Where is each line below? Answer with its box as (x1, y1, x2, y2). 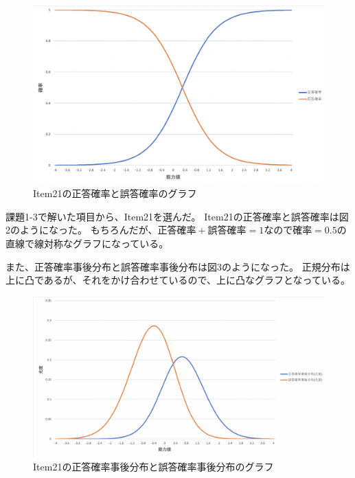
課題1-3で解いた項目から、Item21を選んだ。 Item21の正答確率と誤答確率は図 (5, 209, 349, 223)
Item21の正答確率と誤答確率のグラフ (33, 186, 197, 201)
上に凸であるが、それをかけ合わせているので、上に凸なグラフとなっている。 (5, 273, 350, 287)
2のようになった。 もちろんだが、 (5, 223, 158, 237)
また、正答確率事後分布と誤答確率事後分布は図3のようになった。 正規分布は (5, 259, 350, 273)
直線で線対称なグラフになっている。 (5, 236, 169, 250)
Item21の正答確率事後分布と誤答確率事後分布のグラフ (33, 459, 274, 473)
